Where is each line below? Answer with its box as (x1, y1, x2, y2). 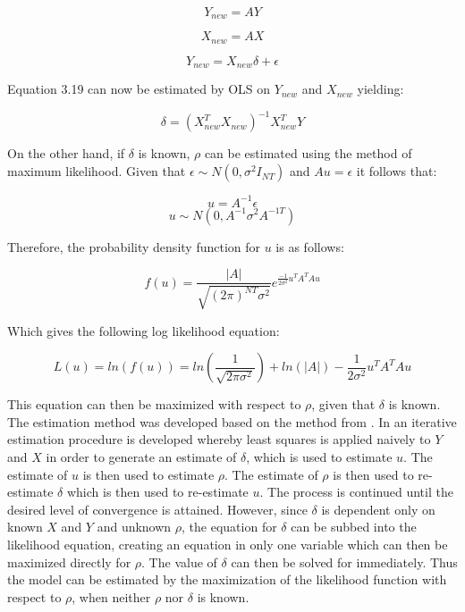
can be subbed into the (291, 517, 417, 536)
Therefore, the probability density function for (7, 237, 261, 256)
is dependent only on (321, 499, 435, 518)
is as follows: (275, 237, 344, 256)
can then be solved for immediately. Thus (231, 552, 458, 571)
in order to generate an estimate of (46, 447, 237, 465)
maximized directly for (7, 552, 131, 571)
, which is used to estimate (246, 447, 393, 465)
